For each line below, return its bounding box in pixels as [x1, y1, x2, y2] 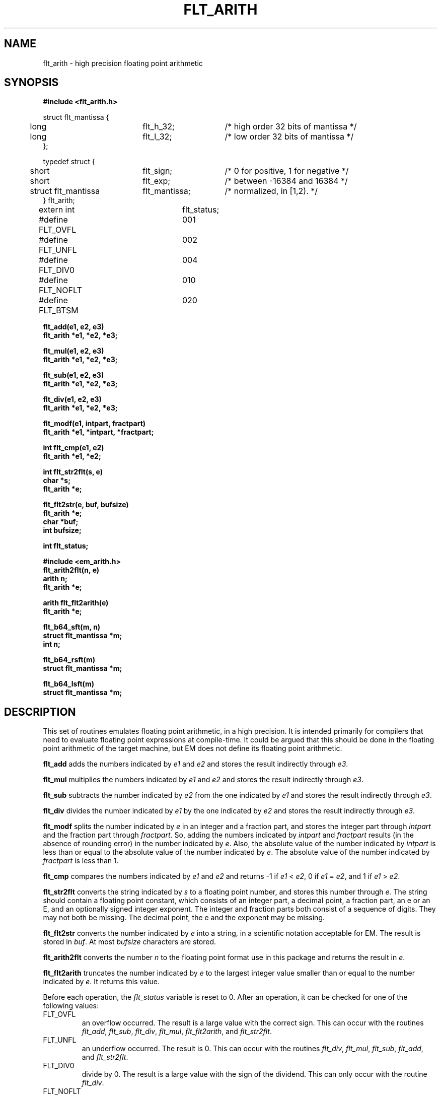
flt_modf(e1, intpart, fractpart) [43, 419, 146, 428]
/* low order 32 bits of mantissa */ [225, 131, 354, 142]
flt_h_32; [142, 121, 175, 132]
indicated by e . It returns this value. [43, 977, 160, 986]
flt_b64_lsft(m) [43, 679, 95, 689]
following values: [43, 1001, 99, 1010]
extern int [38, 204, 75, 215]
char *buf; [43, 517, 79, 526]
